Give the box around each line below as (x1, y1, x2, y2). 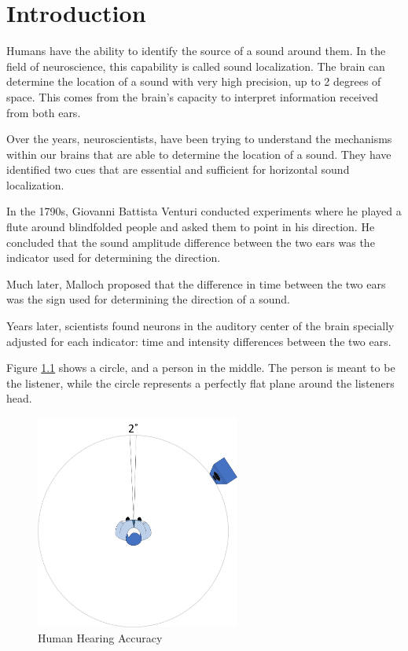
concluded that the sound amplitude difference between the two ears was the (6, 234, 375, 250)
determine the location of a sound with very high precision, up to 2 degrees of (6, 73, 381, 90)
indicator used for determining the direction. (6, 249, 221, 266)
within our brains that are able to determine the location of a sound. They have (6, 145, 391, 162)
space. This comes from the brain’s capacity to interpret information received (6, 88, 379, 105)
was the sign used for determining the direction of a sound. (6, 291, 290, 307)
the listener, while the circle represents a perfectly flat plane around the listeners (6, 374, 395, 391)
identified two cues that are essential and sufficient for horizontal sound (6, 161, 350, 178)
